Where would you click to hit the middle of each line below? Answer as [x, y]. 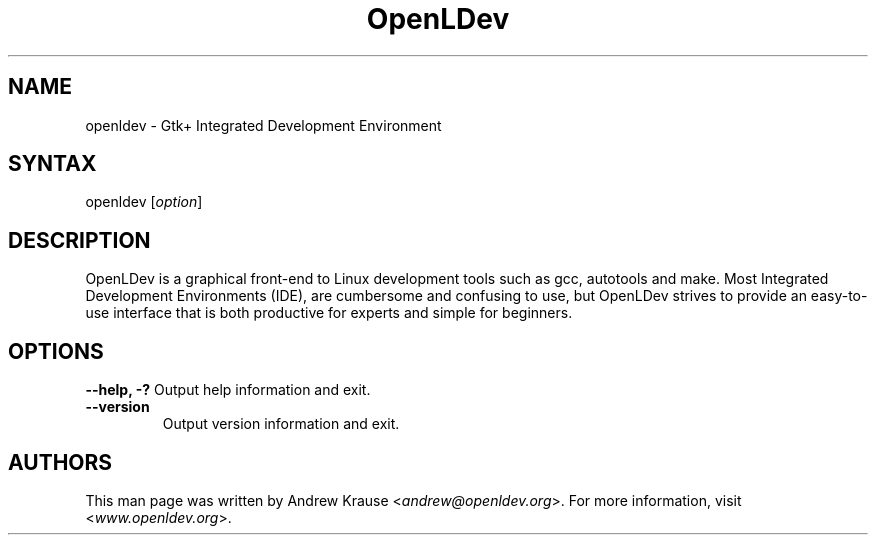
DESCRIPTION [79, 240]
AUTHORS [60, 462]
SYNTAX [52, 164]
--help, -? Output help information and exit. [228, 390]
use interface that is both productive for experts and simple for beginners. [329, 313]
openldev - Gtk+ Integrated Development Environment [263, 125]
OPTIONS [56, 351]
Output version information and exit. [281, 424]
